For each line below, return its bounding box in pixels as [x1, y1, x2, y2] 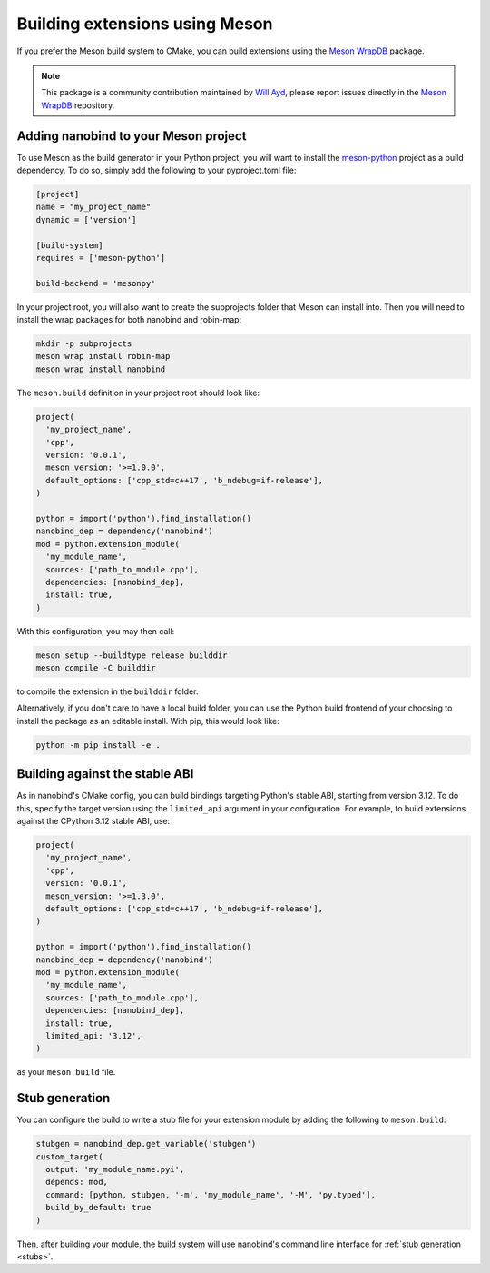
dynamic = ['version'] [35, 214, 137, 224]
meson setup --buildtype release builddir [35, 650, 228, 661]
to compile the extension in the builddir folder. [16, 686, 199, 697]
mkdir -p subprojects [35, 339, 132, 349]
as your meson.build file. [16, 1067, 116, 1078]
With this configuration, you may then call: [16, 625, 175, 636]
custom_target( [35, 1151, 103, 1162]
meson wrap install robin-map [35, 351, 171, 362]
